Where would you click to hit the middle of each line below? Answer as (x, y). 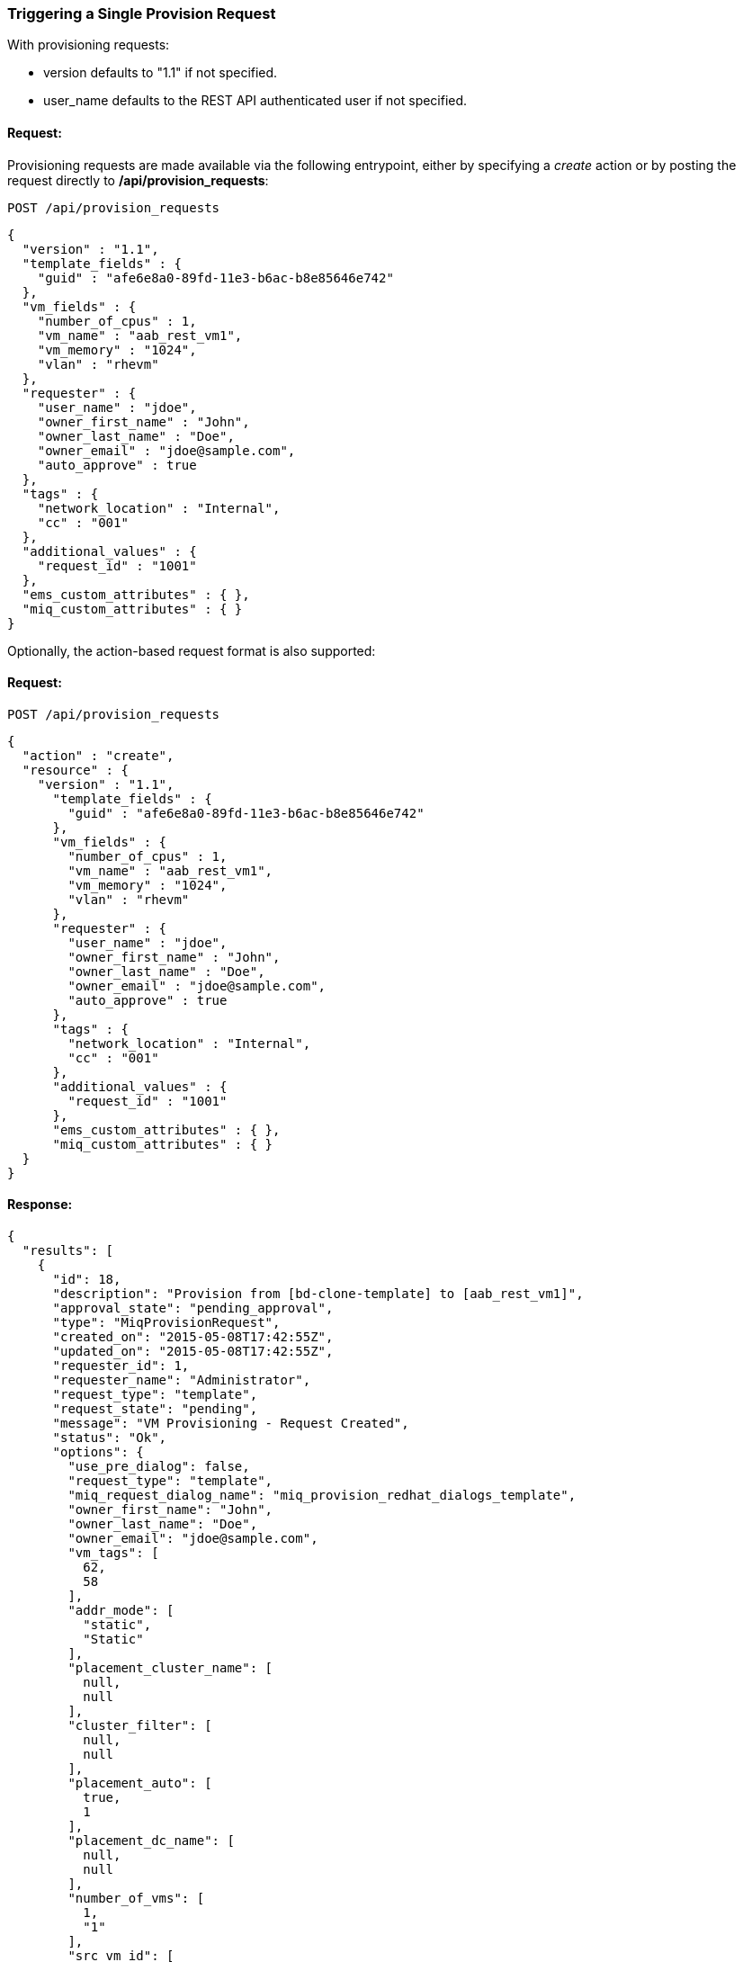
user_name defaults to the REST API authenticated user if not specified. (255, 101)
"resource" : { (75, 770)
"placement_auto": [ (140, 1783)
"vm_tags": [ (113, 1553)
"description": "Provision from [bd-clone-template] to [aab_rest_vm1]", (318, 1294)
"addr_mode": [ (121, 1611)
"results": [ (68, 1251)
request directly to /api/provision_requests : (138, 180)
